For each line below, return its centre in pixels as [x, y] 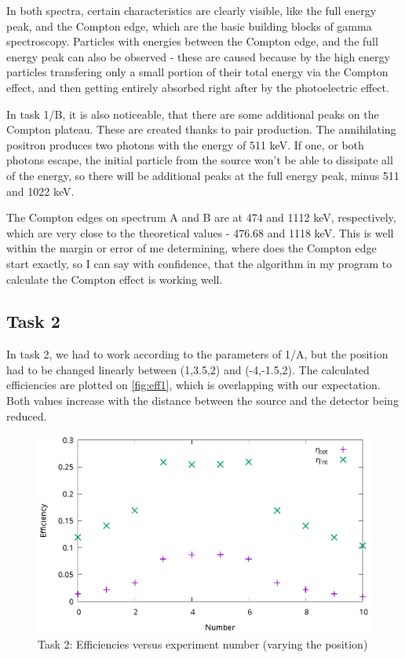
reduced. [27, 415]
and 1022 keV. [40, 191]
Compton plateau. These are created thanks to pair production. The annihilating [201, 129]
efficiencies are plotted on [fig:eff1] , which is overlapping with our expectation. [193, 385]
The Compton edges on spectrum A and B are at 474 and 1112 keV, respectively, [201, 217]
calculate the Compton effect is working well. [115, 279]
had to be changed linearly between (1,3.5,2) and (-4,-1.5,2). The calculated [188, 369]
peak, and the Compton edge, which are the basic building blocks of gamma [189, 26]
